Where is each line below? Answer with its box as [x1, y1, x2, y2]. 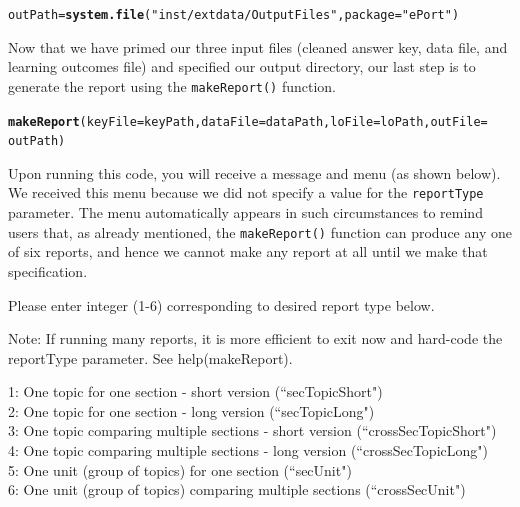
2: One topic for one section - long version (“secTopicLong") [8, 400, 375, 421]
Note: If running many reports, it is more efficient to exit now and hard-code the [8, 328, 503, 349]
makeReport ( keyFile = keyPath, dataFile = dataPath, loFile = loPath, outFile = [8, 114, 488, 129]
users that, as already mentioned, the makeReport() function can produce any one [8, 221, 512, 242]
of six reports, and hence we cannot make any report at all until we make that [8, 241, 488, 262]
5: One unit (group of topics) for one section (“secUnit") [8, 459, 352, 480]
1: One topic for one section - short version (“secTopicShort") [8, 381, 383, 402]
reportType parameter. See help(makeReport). [8, 347, 293, 368]
